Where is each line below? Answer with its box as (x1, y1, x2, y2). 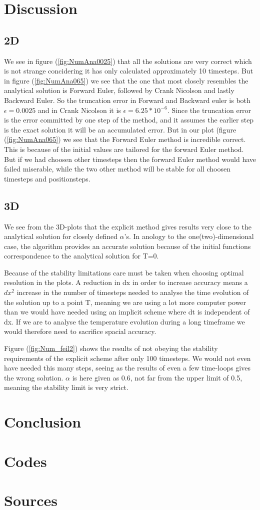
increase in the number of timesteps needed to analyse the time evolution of (16, 287, 249, 297)
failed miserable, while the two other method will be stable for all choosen (4, 163, 230, 174)
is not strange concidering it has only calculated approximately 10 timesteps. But (4, 65, 253, 76)
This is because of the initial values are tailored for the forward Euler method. (4, 143, 244, 154)
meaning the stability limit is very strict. (4, 382, 128, 392)
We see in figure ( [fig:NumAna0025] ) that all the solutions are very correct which (4, 55, 252, 66)
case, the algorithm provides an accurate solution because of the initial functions (4, 240, 251, 251)
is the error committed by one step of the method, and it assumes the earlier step (4, 114, 254, 125)
